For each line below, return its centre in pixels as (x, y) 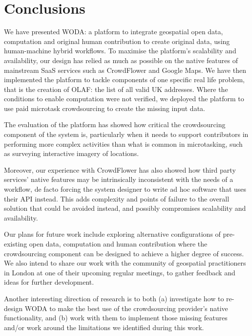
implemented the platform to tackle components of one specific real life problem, (124, 79)
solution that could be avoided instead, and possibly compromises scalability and (125, 208)
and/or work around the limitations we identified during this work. (104, 327)
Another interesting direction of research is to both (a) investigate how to (114, 298)
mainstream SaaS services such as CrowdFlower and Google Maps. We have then (125, 70)
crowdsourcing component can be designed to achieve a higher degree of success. (124, 253)
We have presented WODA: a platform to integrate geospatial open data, (114, 32)
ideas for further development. (49, 282)
